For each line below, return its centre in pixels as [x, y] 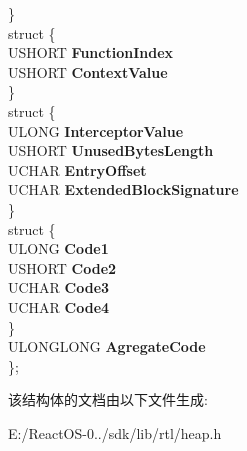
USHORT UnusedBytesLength [111, 150]
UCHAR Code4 [59, 306]
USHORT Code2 [62, 267]
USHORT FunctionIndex [91, 52]
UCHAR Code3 [59, 287]
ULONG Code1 [58, 248]
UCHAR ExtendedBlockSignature [123, 189]
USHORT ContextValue [88, 71]
